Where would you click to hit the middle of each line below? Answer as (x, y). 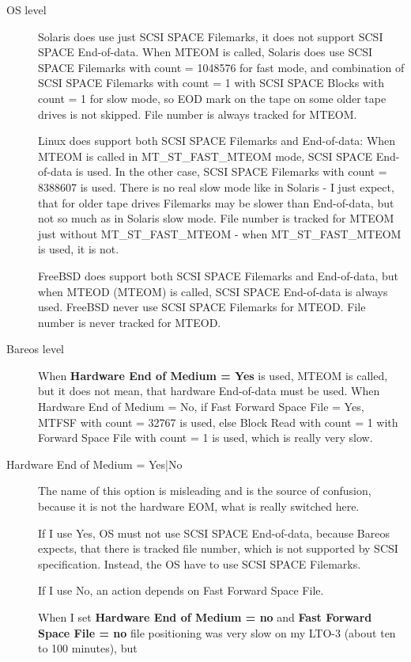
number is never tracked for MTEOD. (130, 322)
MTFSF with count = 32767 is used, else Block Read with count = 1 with (218, 422)
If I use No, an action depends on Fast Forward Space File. (181, 590)
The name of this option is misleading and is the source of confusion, (205, 491)
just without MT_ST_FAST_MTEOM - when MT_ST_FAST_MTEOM (220, 233)
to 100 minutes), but (88, 648)
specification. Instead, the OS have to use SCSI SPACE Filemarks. (200, 563)
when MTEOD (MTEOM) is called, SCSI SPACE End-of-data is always (213, 291)
